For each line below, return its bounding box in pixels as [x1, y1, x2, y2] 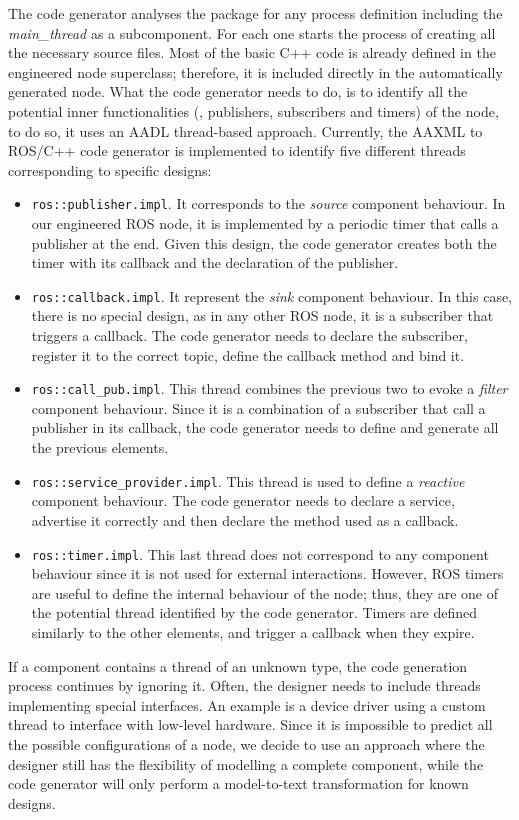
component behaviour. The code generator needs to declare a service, [31, 490, 455, 511]
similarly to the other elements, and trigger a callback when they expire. [31, 621, 475, 642]
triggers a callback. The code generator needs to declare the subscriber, [31, 325, 468, 346]
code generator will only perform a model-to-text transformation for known [8, 773, 469, 794]
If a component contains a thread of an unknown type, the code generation [8, 655, 468, 676]
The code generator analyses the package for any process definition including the [8, 3, 503, 23]
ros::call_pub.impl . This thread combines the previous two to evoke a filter [31, 378, 508, 399]
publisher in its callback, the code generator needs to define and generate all [31, 417, 499, 438]
